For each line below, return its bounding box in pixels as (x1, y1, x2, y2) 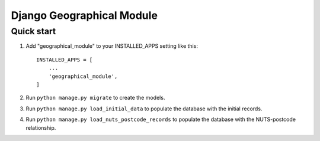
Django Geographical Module (11, 9, 158, 22)
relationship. (25, 124, 56, 131)
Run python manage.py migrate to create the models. (25, 94, 165, 101)
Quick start (11, 26, 56, 37)
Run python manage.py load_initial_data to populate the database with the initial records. (25, 105, 263, 112)
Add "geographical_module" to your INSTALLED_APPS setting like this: (25, 42, 199, 50)
